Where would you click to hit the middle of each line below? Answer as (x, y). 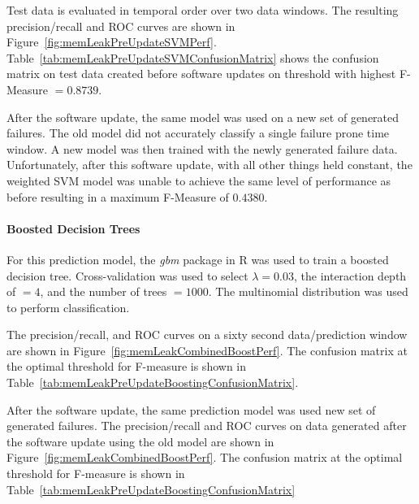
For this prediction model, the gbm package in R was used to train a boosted (198, 259)
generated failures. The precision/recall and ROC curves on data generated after (207, 426)
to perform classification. (68, 307)
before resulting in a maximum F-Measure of (118, 196)
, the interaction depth (350, 275)
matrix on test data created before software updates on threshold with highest (201, 74)
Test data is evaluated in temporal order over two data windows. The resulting (203, 10)
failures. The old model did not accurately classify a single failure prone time (198, 133)
